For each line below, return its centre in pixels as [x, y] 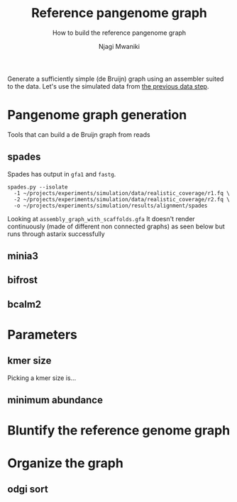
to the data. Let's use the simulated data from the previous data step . [108, 86]
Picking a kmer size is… [42, 378]
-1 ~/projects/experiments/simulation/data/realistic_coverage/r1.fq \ [122, 193]
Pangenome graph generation [97, 115]
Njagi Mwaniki [119, 46]
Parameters [43, 335]
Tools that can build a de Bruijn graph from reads [79, 134]
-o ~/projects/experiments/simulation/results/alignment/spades [111, 206]
